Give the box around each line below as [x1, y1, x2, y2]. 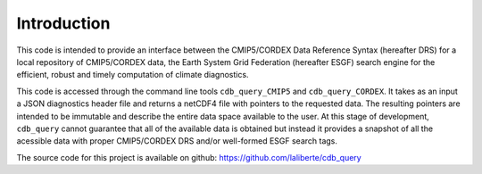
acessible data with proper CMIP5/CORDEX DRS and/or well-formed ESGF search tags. [16, 136, 338, 146]
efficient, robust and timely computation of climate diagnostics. [16, 70, 249, 80]
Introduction [16, 13, 111, 33]
